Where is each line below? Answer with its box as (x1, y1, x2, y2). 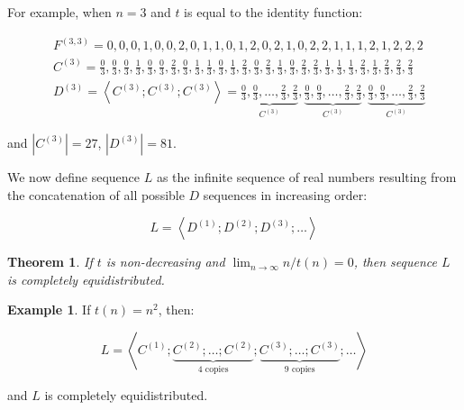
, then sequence (353, 252, 437, 271)
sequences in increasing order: (203, 185, 368, 204)
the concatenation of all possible (7, 185, 185, 204)
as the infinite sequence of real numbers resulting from (156, 167, 457, 186)
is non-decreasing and (105, 252, 225, 271)
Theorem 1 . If (7, 252, 93, 271)
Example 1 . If (7, 300, 91, 319)
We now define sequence (7, 167, 141, 186)
